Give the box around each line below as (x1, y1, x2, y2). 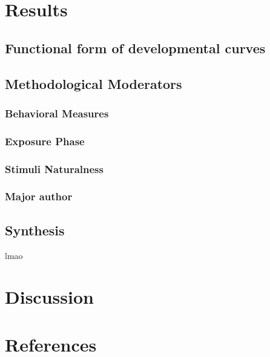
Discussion (5, 284, 94, 309)
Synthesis (5, 220, 65, 239)
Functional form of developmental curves (5, 38, 266, 57)
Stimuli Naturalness (5, 161, 104, 176)
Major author (5, 189, 73, 204)
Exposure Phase (5, 133, 85, 148)
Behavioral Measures (5, 105, 109, 120)
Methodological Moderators (5, 74, 182, 93)
